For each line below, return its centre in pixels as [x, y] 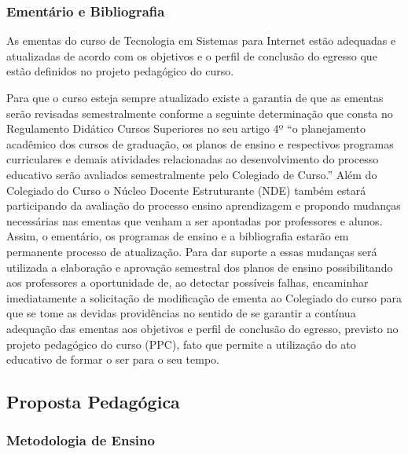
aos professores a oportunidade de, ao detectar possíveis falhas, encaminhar [187, 282]
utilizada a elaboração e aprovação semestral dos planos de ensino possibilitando [200, 267]
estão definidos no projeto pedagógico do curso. [120, 71]
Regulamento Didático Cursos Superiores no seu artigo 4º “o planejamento [186, 128]
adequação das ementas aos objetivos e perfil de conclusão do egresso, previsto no [202, 328]
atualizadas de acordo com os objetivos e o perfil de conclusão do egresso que [192, 55]
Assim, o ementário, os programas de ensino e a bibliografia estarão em [178, 236]
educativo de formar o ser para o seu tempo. [113, 359]
